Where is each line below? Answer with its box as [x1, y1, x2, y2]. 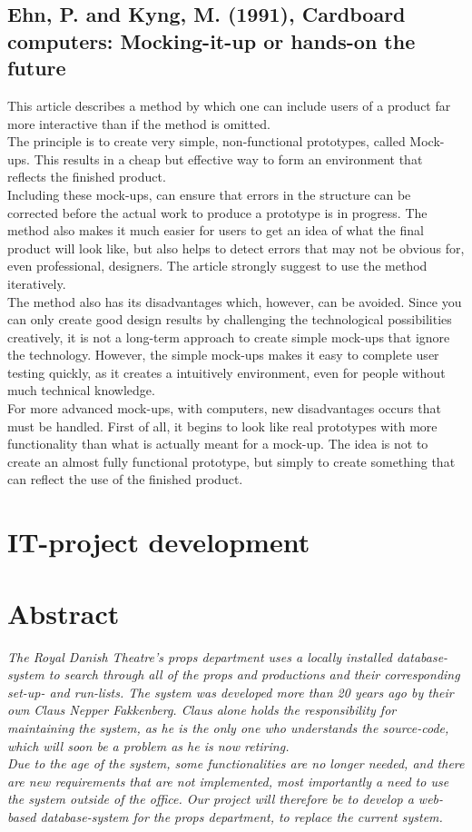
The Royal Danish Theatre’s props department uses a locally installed [7, 647, 392, 666]
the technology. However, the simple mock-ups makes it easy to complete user [7, 345, 439, 364]
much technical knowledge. [7, 381, 155, 400]
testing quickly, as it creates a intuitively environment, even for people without [7, 362, 446, 381]
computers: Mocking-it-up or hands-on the [7, 26, 416, 54]
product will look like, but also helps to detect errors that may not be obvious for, [7, 238, 465, 257]
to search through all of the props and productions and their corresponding [48, 665, 460, 684]
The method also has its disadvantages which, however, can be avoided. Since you [7, 292, 462, 311]
